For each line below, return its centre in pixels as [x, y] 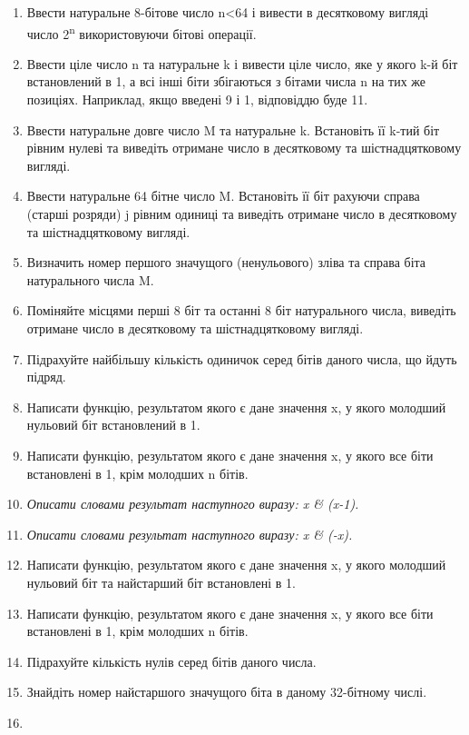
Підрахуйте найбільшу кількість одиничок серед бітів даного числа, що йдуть [242, 358]
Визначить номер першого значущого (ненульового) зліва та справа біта [226, 262]
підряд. [46, 377]
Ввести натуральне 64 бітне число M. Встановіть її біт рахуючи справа [223, 196]
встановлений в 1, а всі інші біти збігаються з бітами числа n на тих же [226, 81]
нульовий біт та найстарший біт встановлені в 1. [161, 582]
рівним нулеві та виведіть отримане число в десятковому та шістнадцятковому [244, 148]
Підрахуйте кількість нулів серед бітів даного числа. [171, 661]
